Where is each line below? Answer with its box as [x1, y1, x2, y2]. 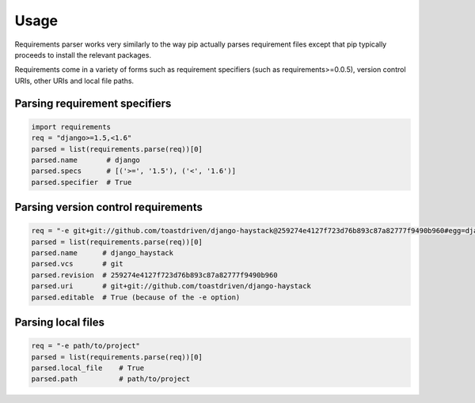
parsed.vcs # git [31, 259, 124, 269]
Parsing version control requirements [14, 201, 203, 214]
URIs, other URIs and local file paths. [14, 76, 135, 85]
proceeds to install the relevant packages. [14, 50, 152, 59]
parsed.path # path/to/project [31, 375, 190, 383]
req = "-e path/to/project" [31, 341, 140, 351]
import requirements [31, 122, 111, 131]
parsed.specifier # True [31, 178, 132, 186]
